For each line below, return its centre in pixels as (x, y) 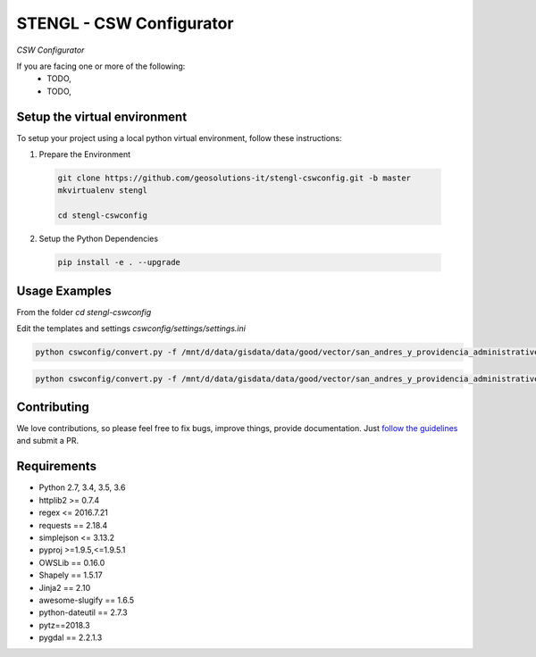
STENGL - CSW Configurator (125, 23)
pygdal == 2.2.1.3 (71, 637)
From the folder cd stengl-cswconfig (84, 312)
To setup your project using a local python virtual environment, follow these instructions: (179, 137)
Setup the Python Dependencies (99, 239)
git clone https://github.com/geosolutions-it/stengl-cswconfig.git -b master (234, 178)
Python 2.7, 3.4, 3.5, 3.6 (82, 487)
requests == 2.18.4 (73, 525)
